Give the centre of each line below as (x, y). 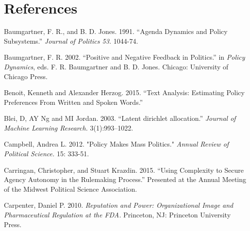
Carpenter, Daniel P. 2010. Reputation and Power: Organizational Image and (119, 205)
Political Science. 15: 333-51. (47, 154)
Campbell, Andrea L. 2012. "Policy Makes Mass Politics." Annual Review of (117, 144)
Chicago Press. (26, 76)
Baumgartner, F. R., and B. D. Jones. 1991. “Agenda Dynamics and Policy (116, 31)
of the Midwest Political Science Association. (71, 189)
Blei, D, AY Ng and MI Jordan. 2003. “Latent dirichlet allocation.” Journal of (120, 118)
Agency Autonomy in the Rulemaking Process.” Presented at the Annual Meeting (125, 179)
